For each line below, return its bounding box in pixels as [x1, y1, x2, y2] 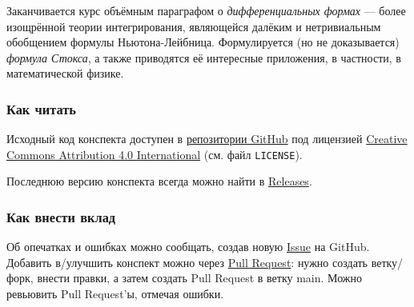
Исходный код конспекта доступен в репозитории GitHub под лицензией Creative [6, 130, 408, 147]
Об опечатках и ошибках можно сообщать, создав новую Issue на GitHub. [6, 238, 370, 255]
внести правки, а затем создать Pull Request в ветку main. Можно [37, 269, 362, 286]
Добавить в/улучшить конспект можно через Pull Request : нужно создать [6, 253, 368, 270]
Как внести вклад [6, 206, 116, 226]
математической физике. [6, 65, 124, 82]
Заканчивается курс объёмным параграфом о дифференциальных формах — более [6, 2, 406, 18]
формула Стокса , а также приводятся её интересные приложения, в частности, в [6, 49, 401, 66]
